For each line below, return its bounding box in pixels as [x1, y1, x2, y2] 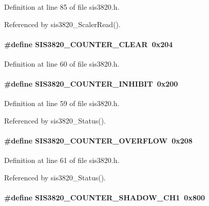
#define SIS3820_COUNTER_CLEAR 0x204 [4, 38, 173, 49]
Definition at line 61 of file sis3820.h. [4, 155, 120, 166]
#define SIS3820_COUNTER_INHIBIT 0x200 [4, 78, 178, 89]
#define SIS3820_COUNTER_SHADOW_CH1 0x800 [4, 192, 205, 203]
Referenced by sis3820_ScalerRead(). [4, 18, 121, 29]
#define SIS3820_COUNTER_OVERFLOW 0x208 [4, 135, 193, 146]
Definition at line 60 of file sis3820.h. [4, 58, 120, 69]
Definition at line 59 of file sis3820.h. [4, 98, 120, 109]
